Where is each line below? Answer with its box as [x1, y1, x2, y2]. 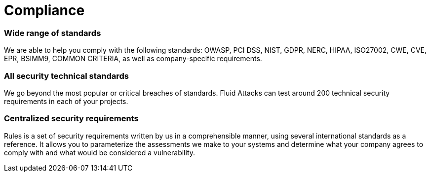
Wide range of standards [4, 28, 101, 38]
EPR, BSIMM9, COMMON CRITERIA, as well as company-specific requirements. [4, 54, 262, 63]
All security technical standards [4, 70, 129, 81]
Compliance [4, 2, 85, 19]
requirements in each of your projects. [4, 97, 128, 106]
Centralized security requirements [4, 113, 139, 124]
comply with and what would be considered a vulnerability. [4, 148, 195, 157]
